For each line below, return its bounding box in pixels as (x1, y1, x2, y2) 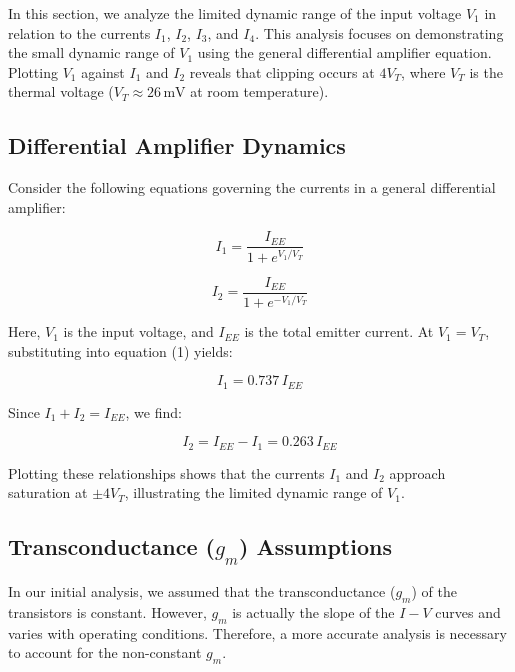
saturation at (8, 482, 88, 503)
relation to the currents (8, 22, 151, 43)
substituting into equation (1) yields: (8, 340, 233, 361)
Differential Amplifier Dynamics (8, 130, 346, 161)
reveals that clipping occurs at (189, 61, 375, 82)
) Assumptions (239, 531, 392, 562)
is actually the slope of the (232, 601, 395, 622)
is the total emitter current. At (244, 321, 434, 342)
